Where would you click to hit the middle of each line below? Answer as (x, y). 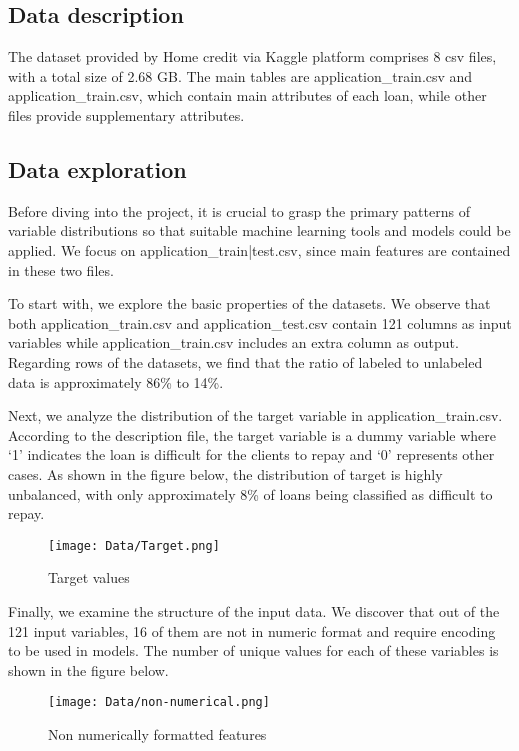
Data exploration (97, 168)
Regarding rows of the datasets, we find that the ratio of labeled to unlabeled (245, 361)
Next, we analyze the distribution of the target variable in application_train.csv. (255, 415)
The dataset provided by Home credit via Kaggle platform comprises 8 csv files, (252, 56)
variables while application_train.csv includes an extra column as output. (233, 342)
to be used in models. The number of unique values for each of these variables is (253, 650)
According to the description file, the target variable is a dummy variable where (252, 434)
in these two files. (61, 269)
